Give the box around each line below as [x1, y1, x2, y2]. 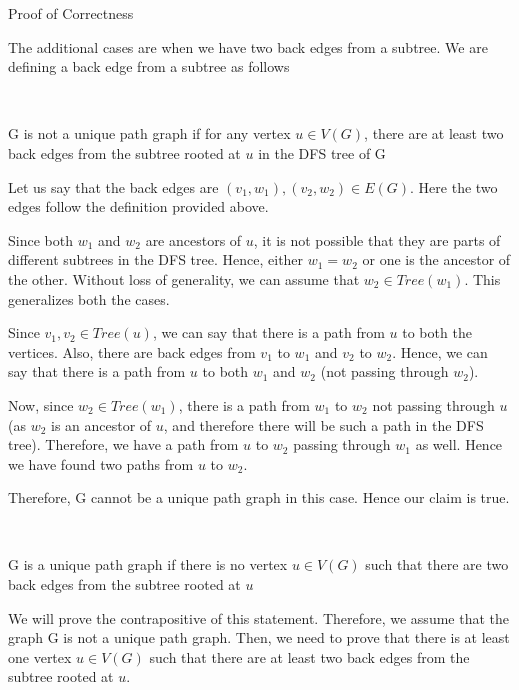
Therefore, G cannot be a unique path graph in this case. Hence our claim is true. [8, 487, 510, 508]
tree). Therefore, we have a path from [8, 434, 239, 455]
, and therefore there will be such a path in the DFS [163, 414, 484, 435]
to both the [402, 322, 472, 343]
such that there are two [365, 554, 509, 575]
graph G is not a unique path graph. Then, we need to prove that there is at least [8, 627, 510, 648]
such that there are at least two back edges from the [149, 646, 470, 667]
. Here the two [410, 176, 498, 197]
